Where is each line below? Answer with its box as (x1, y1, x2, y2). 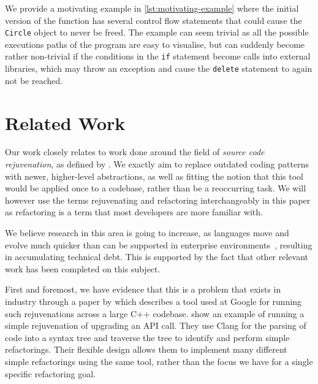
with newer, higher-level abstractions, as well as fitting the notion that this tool (5, 169, 304, 182)
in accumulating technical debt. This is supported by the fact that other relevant (5, 250, 309, 263)
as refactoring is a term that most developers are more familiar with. (5, 205, 263, 218)
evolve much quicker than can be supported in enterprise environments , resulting (5, 238, 312, 251)
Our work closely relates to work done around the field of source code (5, 145, 265, 158)
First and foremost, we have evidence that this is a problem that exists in (5, 283, 281, 296)
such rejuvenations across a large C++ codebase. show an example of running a (5, 307, 305, 320)
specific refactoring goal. (5, 367, 96, 380)
